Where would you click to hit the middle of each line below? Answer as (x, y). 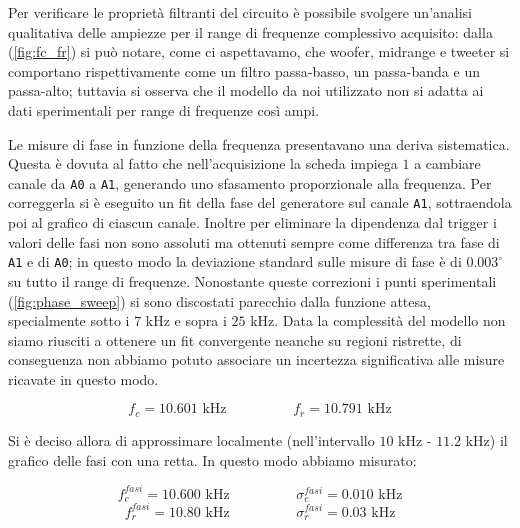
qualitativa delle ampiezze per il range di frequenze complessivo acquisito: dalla (250, 31)
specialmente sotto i (69, 320)
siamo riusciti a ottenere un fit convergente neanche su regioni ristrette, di (235, 339)
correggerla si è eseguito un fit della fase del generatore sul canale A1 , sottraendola (260, 202)
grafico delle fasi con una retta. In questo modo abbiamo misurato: (212, 459)
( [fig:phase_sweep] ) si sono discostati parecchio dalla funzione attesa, (219, 300)
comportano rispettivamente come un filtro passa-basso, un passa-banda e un (244, 70)
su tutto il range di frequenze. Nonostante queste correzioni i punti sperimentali (252, 280)
